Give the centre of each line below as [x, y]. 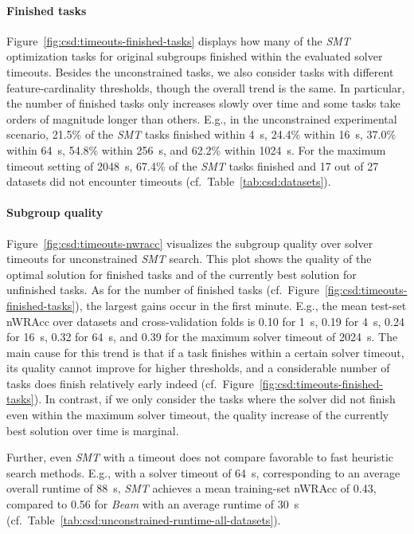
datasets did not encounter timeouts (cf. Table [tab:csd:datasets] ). [169, 181]
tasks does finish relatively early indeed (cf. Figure [130, 383]
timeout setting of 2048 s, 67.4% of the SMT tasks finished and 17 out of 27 [193, 165]
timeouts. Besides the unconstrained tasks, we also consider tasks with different [200, 71]
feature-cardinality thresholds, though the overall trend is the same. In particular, [206, 87]
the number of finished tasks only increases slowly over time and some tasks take [203, 103]
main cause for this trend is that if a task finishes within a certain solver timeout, [205, 352]
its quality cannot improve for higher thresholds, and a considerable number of [198, 368]
